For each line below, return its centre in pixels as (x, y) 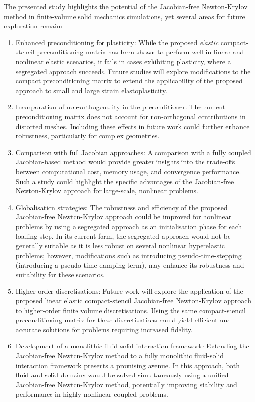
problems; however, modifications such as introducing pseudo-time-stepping (128, 255)
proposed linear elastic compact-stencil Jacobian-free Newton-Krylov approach (133, 301)
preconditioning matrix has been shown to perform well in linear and (140, 52)
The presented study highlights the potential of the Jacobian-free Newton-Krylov (126, 6)
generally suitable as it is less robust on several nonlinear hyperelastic (120, 246)
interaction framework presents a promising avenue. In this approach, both (127, 365)
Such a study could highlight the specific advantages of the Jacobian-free (125, 181)
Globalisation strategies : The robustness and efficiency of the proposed (121, 207)
